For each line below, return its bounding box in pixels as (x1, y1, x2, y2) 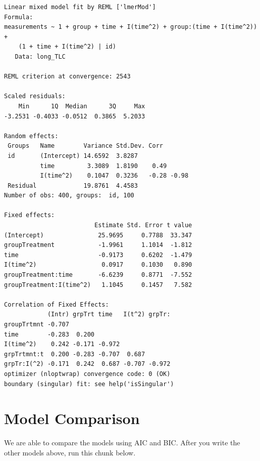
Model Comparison (4, 408, 140, 429)
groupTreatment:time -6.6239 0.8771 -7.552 (4, 271, 192, 279)
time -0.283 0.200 (4, 330, 94, 338)
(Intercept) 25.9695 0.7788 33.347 (4, 231, 192, 239)
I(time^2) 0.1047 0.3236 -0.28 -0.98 (40, 172, 189, 180)
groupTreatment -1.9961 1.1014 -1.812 (4, 241, 192, 249)
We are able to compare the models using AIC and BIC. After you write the (4, 437, 240, 448)
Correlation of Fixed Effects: (4, 301, 109, 308)
